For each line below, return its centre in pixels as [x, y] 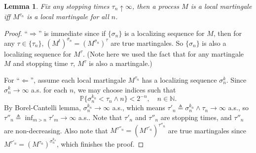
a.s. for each [49, 89]
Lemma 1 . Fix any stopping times [57, 6]
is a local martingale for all [68, 16]
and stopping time [40, 63]
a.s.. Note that [100, 117]
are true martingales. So [147, 43]
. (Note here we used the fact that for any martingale [163, 53]
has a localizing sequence [179, 79]
